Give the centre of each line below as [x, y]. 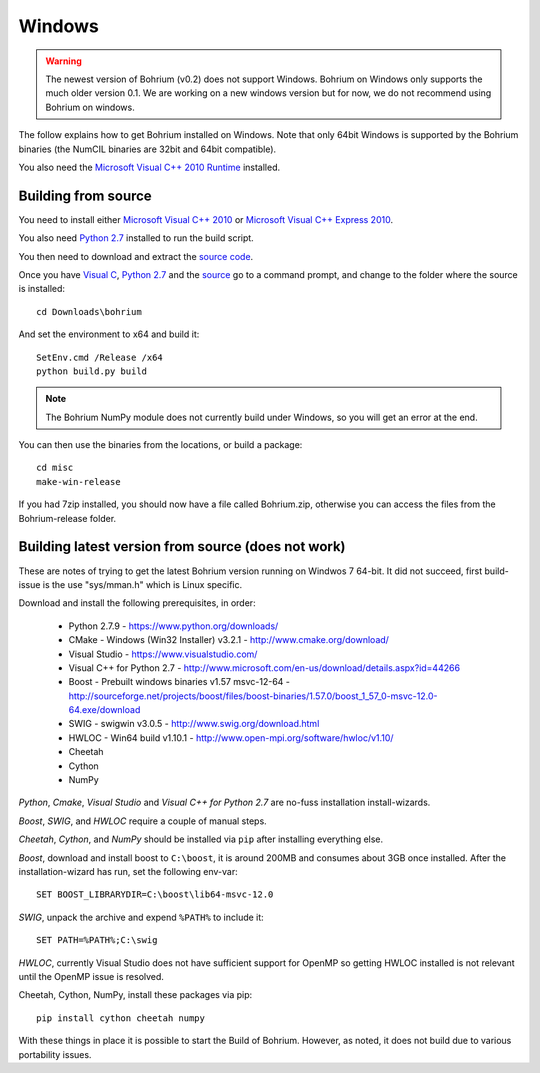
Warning [63, 61]
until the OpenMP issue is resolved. [91, 976]
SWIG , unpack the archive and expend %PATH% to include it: [141, 917]
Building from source [85, 195]
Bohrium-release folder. [67, 518]
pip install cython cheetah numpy [120, 1018]
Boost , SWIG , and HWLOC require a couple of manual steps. [142, 821]
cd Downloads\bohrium [89, 311]
